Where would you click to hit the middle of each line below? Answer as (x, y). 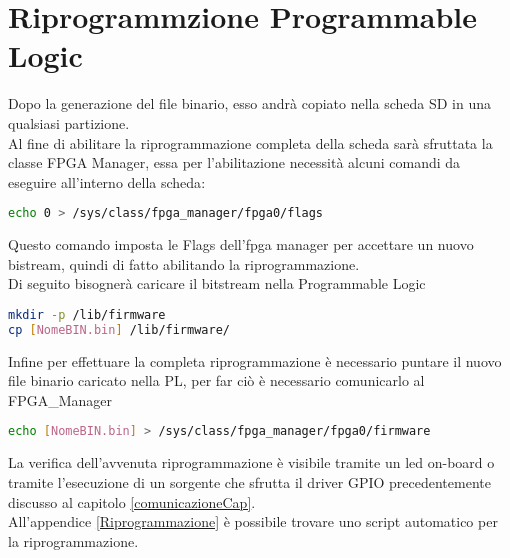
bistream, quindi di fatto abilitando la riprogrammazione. (184, 263)
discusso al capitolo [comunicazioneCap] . (132, 501)
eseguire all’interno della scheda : (107, 181)
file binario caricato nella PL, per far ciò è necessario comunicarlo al (216, 380)
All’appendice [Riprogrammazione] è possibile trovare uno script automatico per (253, 521)
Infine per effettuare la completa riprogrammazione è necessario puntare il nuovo (255, 360)
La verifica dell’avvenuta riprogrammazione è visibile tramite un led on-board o (251, 462)
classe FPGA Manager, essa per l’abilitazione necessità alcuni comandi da (234, 162)
